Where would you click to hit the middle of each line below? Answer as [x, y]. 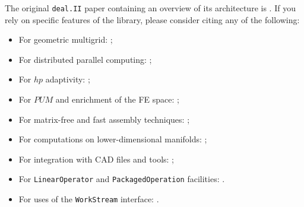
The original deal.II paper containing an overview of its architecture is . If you [150, 8]
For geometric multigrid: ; [66, 39]
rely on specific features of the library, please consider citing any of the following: [152, 19]
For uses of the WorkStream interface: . [89, 199]
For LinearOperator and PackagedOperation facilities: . [122, 179]
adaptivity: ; [68, 79]
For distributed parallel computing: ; [85, 59]
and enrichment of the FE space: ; [117, 99]
